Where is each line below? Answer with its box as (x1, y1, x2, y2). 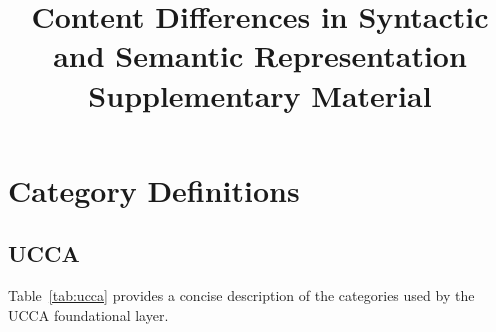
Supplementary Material (88, 74, 432, 115)
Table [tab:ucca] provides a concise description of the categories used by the (8, 285, 475, 306)
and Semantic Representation (53, 35, 467, 76)
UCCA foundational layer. (8, 304, 169, 325)
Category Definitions (8, 169, 300, 210)
